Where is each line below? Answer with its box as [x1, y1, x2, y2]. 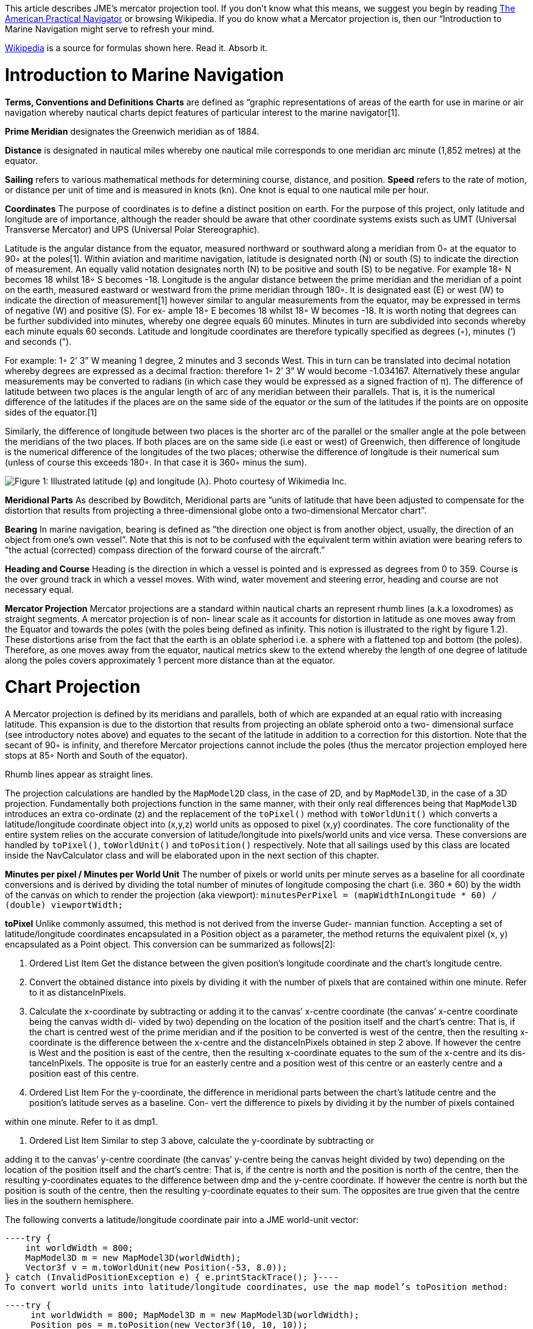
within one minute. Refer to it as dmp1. [5, 1116, 158, 1127]
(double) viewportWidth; [5, 900, 123, 910]
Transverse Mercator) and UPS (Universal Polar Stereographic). [5, 224, 260, 235]
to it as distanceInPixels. [29, 987, 126, 998]
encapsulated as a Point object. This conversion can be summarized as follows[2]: [5, 939, 336, 949]
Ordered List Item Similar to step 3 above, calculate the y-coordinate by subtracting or [29, 1135, 374, 1146]
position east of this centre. [29, 1068, 139, 1079]
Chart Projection [5, 676, 141, 698]
